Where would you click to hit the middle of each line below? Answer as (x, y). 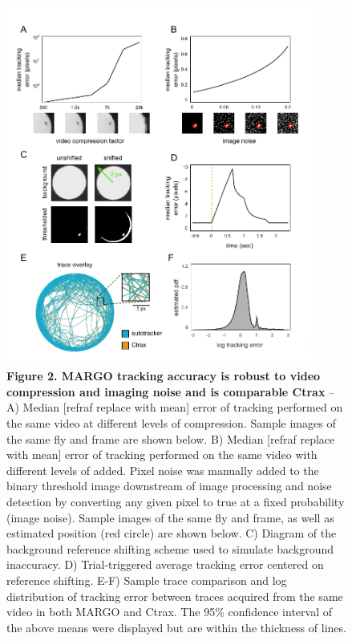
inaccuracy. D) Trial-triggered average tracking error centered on (165, 564)
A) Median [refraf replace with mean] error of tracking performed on (175, 407)
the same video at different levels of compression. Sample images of (171, 423)
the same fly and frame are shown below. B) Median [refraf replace (171, 438)
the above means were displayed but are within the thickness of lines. (176, 627)
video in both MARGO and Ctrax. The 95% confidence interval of (169, 612)
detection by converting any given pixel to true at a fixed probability (176, 501)
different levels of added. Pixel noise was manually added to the (163, 470)
